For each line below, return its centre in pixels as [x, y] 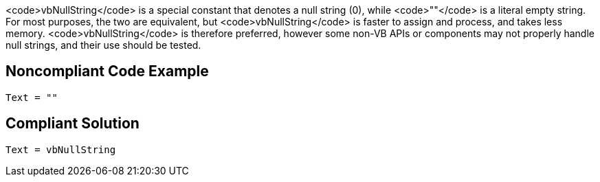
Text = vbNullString [61, 149]
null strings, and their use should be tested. [103, 45]
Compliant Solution [73, 124]
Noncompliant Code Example [107, 71]
